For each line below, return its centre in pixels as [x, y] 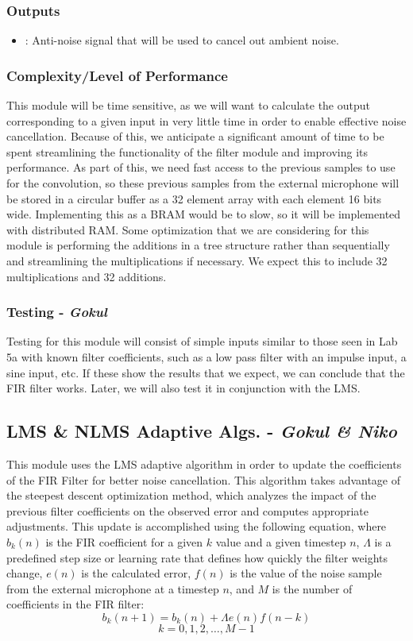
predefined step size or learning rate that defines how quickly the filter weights [197, 557]
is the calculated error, [136, 573]
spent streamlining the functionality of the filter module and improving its [187, 151]
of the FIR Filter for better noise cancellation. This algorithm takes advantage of [204, 479]
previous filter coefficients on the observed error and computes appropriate [188, 510]
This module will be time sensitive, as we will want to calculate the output [188, 105]
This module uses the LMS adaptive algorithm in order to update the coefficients [204, 463]
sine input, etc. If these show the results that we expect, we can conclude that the [206, 372]
